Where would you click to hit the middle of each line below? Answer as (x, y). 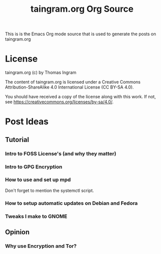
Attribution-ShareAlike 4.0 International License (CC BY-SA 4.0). (70, 87)
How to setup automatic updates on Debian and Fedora (71, 203)
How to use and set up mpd (38, 180)
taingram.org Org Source (82, 9)
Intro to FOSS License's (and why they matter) (61, 154)
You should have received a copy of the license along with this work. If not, (80, 97)
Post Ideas (27, 122)
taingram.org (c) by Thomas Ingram (41, 72)
